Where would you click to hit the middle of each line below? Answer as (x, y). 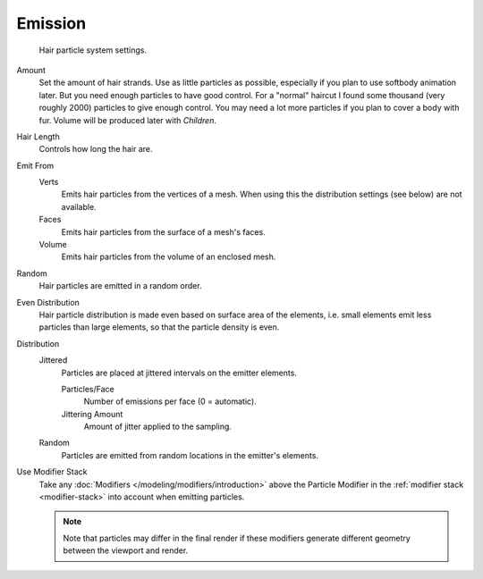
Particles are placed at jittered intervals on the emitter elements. (179, 373)
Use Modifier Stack (52, 472)
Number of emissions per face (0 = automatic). (170, 401)
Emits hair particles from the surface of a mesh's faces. (163, 231)
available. (79, 206)
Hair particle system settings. (93, 50)
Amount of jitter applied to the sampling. (158, 427)
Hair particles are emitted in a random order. (120, 286)
